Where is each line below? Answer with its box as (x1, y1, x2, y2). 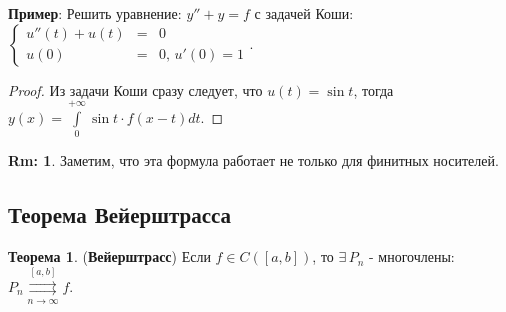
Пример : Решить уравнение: (8, 3, 182, 23)
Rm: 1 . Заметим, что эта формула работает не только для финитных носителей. (8, 150, 499, 171)
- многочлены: (368, 246, 455, 267)
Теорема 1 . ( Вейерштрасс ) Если (8, 246, 211, 267)
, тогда (353, 79, 394, 100)
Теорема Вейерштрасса (8, 199, 232, 230)
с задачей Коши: (254, 3, 354, 23)
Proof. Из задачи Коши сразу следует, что (8, 79, 263, 100)
